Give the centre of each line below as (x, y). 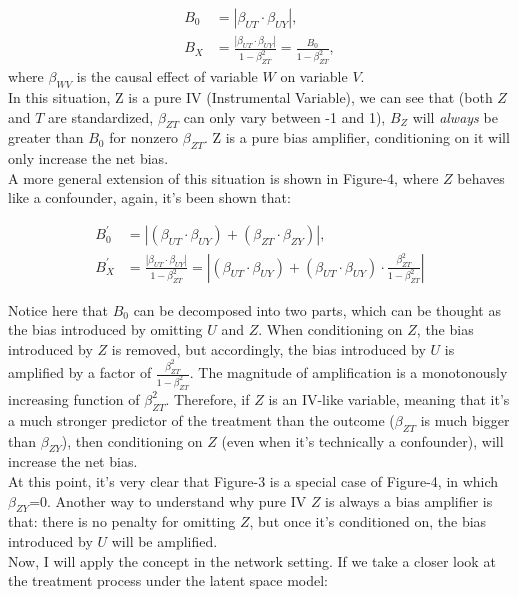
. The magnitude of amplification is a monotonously (348, 372)
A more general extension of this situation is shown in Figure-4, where (223, 177)
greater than (46, 137)
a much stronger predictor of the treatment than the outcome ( (201, 419)
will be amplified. (164, 540)
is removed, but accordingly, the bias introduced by (268, 348)
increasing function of (74, 398)
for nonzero (144, 137)
